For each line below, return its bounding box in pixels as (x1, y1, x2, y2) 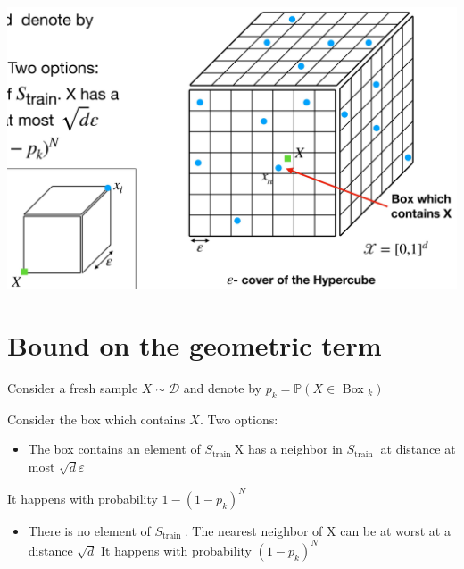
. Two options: (199, 409, 278, 428)
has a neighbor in (247, 439, 343, 458)
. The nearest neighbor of (184, 521, 323, 540)
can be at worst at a (340, 521, 451, 540)
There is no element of (28, 521, 151, 540)
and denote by (183, 378, 261, 397)
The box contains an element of (28, 439, 201, 458)
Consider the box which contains (7, 409, 186, 428)
